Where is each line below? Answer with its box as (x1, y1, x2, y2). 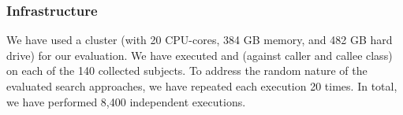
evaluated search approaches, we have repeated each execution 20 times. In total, (6, 78, 397, 94)
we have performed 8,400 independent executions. (6, 93, 246, 109)
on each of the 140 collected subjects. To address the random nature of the (6, 62, 368, 79)
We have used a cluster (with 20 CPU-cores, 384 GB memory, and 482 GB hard (6, 32, 393, 48)
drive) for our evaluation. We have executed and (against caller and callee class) (6, 46, 393, 63)
